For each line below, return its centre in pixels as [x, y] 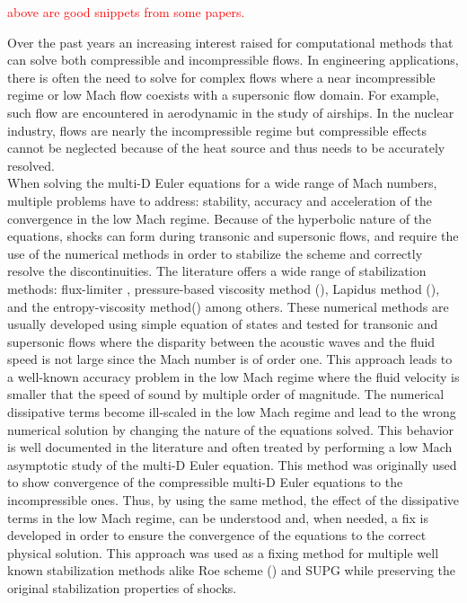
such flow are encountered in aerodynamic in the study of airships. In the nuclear [231, 112]
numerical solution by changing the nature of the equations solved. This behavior [231, 429]
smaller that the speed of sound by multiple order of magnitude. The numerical [226, 394]
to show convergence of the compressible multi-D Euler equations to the [205, 482]
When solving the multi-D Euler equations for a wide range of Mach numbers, [222, 183]
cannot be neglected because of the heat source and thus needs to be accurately [226, 148]
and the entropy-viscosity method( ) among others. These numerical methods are [228, 306]
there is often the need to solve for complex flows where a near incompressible [221, 77]
